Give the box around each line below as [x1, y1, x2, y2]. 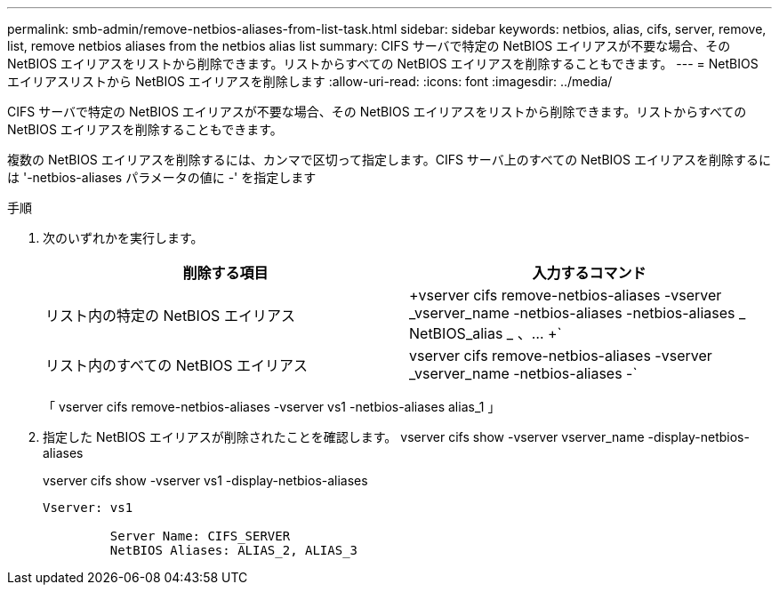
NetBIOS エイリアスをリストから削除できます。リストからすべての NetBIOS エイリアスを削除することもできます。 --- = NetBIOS [7, 56, 759, 71]
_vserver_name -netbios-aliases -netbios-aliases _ [409, 304, 746, 322]
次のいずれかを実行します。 [43, 230, 204, 245]
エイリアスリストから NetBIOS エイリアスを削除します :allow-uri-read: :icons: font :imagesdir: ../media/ [7, 74, 613, 89]
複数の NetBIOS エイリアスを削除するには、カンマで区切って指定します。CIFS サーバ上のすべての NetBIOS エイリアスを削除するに [7, 152, 771, 167]
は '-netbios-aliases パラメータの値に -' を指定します [7, 170, 317, 185]
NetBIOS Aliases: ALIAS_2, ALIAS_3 [109, 543, 358, 557]
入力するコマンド [532, 264, 646, 282]
